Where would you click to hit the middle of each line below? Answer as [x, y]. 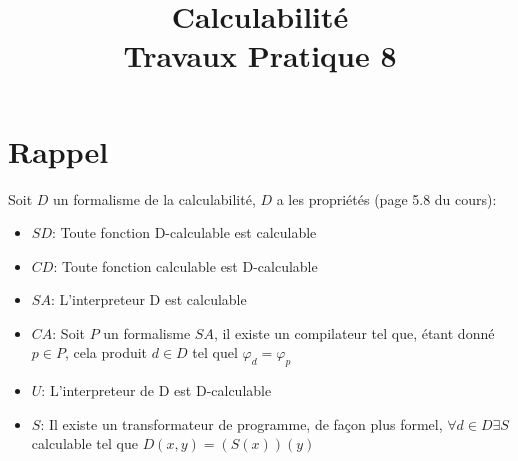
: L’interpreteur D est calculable [148, 299]
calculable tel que [84, 443]
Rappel [58, 150]
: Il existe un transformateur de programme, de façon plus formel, [241, 423]
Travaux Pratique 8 [260, 55]
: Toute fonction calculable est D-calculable [185, 265]
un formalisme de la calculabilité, [154, 198]
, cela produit [106, 352]
